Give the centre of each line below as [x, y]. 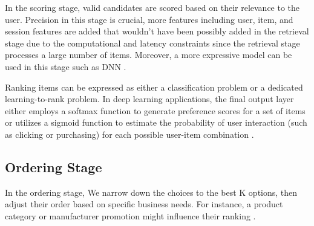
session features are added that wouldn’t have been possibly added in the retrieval [157, 31]
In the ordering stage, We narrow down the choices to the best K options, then [151, 192]
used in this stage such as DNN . [66, 66]
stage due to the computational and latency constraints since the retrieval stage [152, 43]
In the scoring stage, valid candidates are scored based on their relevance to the [152, 7]
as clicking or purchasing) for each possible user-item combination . [129, 134]
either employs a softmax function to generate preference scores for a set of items [155, 110]
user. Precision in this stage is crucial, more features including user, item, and [149, 19]
